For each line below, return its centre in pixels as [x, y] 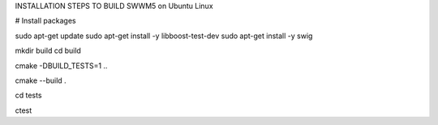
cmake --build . [41, 80]
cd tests [28, 95]
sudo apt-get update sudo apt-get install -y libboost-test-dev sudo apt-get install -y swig [164, 36]
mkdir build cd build [48, 51]
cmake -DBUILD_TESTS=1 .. [61, 66]
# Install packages [45, 21]
